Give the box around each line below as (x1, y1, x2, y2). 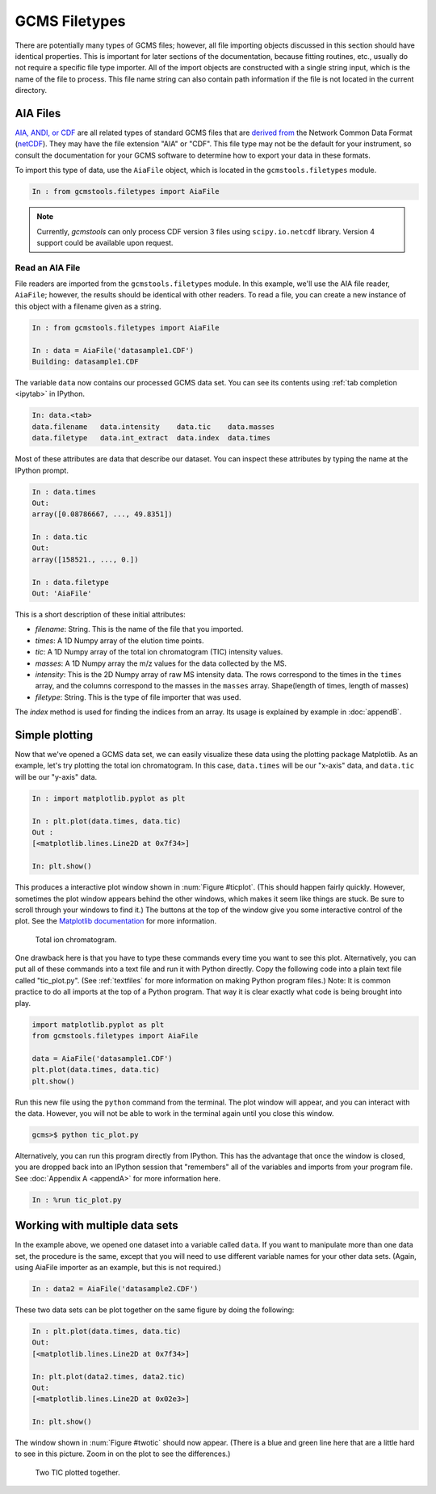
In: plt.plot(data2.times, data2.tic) (31, 1372, 186, 1381)
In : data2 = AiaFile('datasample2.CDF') (31, 1284, 199, 1293)
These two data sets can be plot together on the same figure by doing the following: (15, 1305, 295, 1315)
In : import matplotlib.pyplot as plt (31, 793, 186, 803)
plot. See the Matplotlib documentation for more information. (15, 916, 217, 926)
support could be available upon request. (36, 238, 174, 247)
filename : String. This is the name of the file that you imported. (35, 625, 244, 634)
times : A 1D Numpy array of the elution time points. (35, 635, 204, 646)
